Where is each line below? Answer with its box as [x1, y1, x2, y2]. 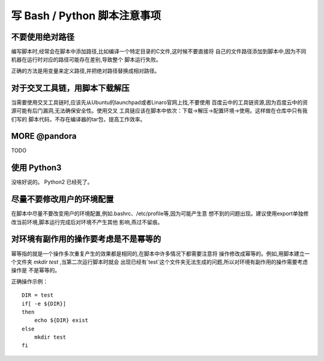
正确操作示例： [11, 278, 48, 285]
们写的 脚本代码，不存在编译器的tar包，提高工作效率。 [11, 115, 146, 123]
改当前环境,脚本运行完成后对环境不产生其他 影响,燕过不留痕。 [11, 218, 163, 225]
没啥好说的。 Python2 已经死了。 [11, 178, 93, 186]
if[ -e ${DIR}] [22, 300, 67, 307]
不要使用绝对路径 [11, 32, 74, 42]
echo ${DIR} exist [34, 317, 89, 324]
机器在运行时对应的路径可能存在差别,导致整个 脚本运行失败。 [11, 56, 161, 63]
